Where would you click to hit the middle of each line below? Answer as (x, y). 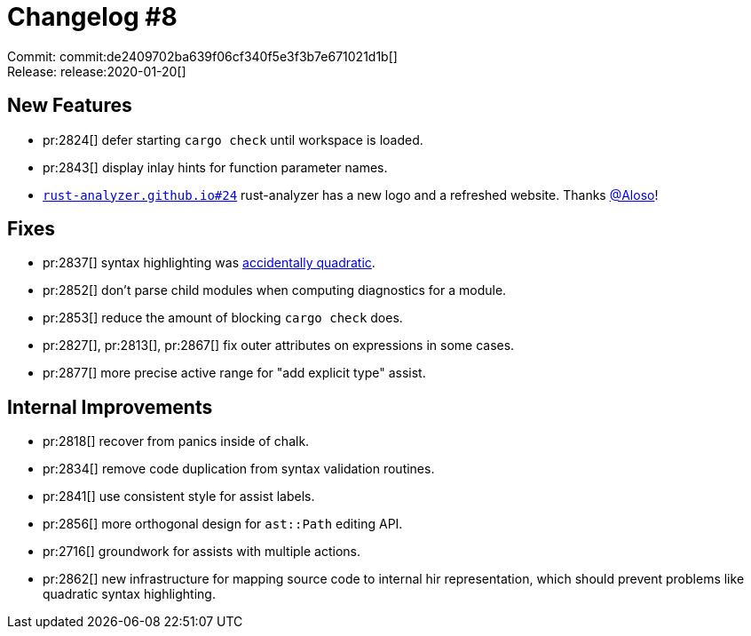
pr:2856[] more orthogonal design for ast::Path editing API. (223, 524)
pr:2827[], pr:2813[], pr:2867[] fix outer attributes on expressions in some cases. (279, 346)
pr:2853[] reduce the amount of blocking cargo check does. (223, 318)
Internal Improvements (110, 407)
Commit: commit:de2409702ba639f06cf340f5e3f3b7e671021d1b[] (202, 56)
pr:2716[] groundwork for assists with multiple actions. (202, 552)
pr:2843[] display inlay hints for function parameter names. (215, 167)
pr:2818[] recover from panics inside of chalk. (176, 441)
